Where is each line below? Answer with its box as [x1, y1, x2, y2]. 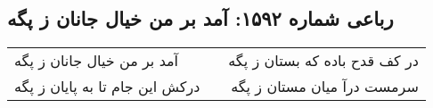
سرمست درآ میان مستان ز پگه [231, 76, 419, 97]
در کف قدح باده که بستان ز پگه [228, 50, 419, 71]
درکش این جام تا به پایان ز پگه [14, 76, 200, 97]
